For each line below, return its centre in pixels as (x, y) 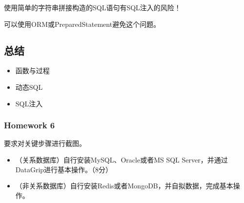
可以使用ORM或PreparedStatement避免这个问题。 (82, 24)
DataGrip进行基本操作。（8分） (64, 169)
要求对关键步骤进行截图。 (45, 143)
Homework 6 (30, 125)
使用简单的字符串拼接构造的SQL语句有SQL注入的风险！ (92, 7)
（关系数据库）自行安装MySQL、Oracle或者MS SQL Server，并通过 (122, 159)
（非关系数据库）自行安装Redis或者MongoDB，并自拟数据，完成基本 (124, 186)
